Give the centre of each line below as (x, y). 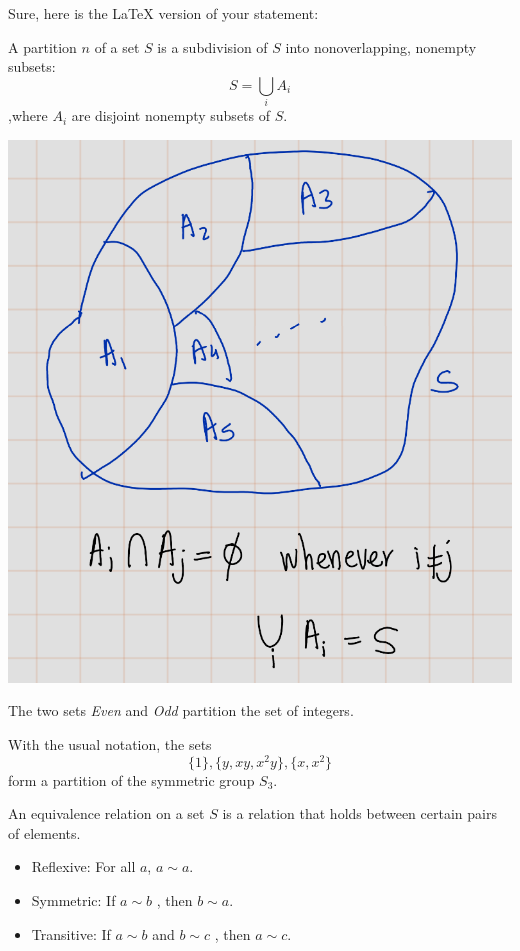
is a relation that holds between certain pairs (359, 813)
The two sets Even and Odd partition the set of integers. (181, 710)
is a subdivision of (212, 46)
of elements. (44, 832)
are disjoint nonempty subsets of (171, 115)
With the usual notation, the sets (110, 744)
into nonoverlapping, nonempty (381, 46)
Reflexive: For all (83, 866)
